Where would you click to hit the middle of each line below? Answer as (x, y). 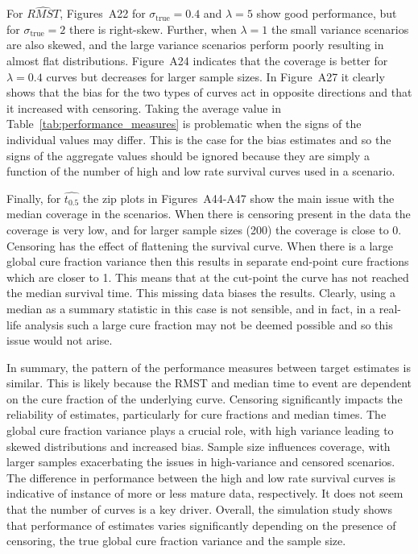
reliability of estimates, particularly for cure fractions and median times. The (197, 414)
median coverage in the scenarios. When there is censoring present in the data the (209, 214)
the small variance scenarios (340, 29)
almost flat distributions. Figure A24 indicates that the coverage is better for (197, 60)
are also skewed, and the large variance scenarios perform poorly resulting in (195, 45)
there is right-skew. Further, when (153, 29)
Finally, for (34, 198)
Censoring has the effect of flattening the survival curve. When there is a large (200, 245)
